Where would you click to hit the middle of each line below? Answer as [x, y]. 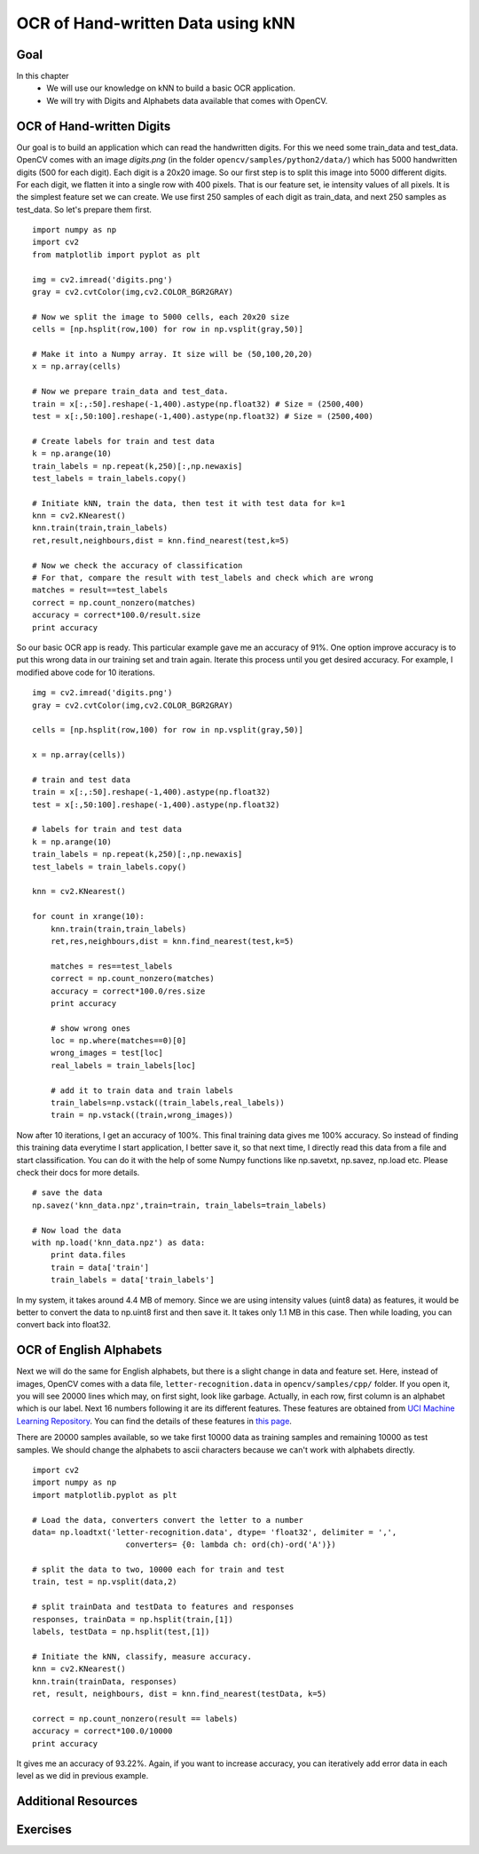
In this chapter [43, 76]
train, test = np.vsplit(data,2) [105, 1582]
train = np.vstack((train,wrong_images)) [142, 1115]
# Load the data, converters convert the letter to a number [168, 1520]
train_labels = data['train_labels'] [132, 1280]
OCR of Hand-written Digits [94, 126]
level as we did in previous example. [82, 1776]
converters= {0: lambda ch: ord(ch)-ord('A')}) [231, 1545]
